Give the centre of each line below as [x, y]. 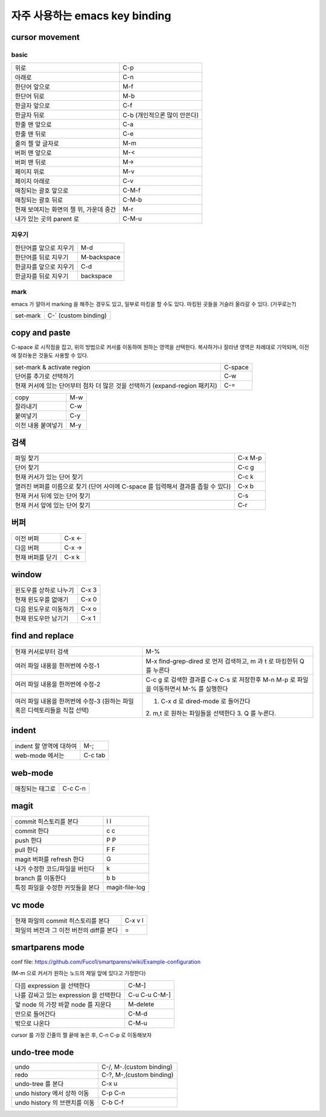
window [27, 575]
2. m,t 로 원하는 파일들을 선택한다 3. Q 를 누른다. [211, 713]
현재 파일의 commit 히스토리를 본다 [62, 921]
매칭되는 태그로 [35, 789]
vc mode [28, 905]
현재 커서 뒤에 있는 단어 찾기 [53, 496]
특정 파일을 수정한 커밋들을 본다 [57, 888]
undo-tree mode [43, 1052]
